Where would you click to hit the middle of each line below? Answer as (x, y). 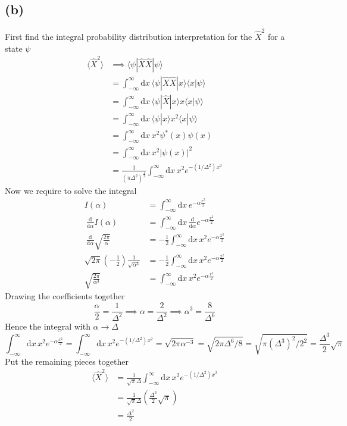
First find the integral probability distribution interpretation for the (129, 36)
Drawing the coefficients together (65, 296)
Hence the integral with (48, 326)
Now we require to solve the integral (71, 190)
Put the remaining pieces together (67, 361)
